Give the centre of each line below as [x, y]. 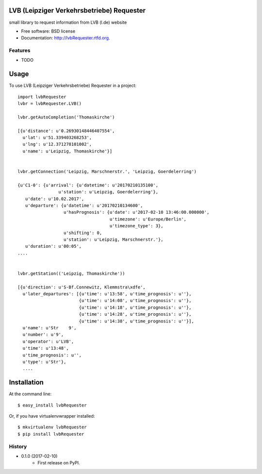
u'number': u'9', [43, 335]
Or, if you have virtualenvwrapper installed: [52, 416]
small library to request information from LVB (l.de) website [68, 22]
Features [20, 51]
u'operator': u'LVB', [48, 341]
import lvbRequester [42, 97]
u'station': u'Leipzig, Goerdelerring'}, [108, 192]
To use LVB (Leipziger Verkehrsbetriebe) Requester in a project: [73, 85]
